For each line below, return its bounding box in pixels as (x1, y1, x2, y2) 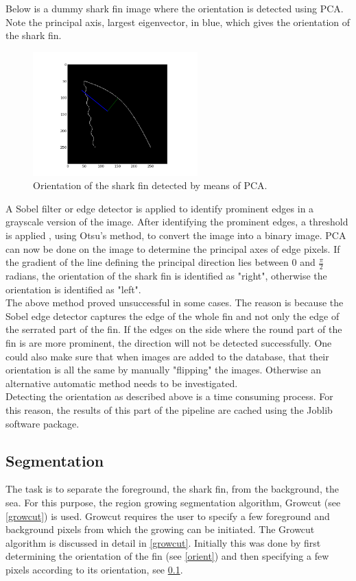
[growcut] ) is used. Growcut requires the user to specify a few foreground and (5, 508, 330, 523)
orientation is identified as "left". (5, 282, 141, 296)
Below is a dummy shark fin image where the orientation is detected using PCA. (5, 1, 344, 15)
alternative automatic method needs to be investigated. (5, 375, 238, 390)
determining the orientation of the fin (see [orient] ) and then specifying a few (5, 549, 329, 563)
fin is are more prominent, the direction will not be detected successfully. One (5, 336, 332, 350)
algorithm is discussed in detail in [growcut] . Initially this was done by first (5, 535, 321, 549)
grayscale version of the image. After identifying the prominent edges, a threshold (5, 214, 348, 229)
